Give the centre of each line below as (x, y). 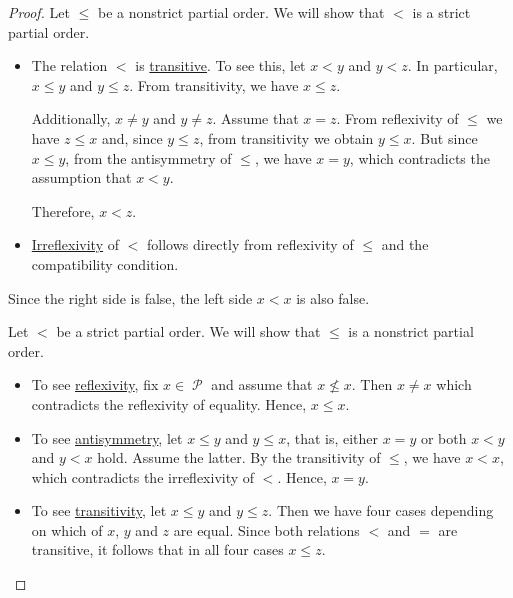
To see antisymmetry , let (107, 437)
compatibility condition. (105, 263)
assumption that (81, 177)
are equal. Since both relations (266, 529)
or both (443, 437)
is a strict (441, 12)
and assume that (262, 384)
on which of (67, 529)
